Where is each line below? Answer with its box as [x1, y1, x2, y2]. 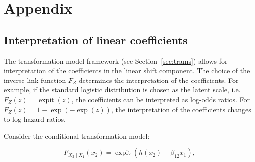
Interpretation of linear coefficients [4, 32, 188, 47]
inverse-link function [4, 75, 66, 85]
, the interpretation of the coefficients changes [111, 104, 251, 114]
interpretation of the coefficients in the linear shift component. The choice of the [4, 65, 250, 76]
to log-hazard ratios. [4, 114, 66, 124]
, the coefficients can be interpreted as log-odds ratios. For [71, 94, 250, 104]
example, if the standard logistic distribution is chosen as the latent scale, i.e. [4, 84, 241, 95]
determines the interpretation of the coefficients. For [79, 75, 239, 85]
